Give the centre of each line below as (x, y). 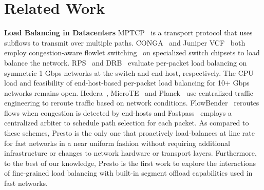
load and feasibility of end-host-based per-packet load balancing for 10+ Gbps (127, 83)
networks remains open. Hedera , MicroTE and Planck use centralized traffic (129, 92)
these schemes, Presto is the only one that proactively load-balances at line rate (129, 133)
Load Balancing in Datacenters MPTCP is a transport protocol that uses (128, 33)
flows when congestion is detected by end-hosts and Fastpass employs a (118, 112)
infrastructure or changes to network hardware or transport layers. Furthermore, (130, 153)
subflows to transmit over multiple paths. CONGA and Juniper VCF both (125, 42)
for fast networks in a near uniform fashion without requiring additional (117, 143)
